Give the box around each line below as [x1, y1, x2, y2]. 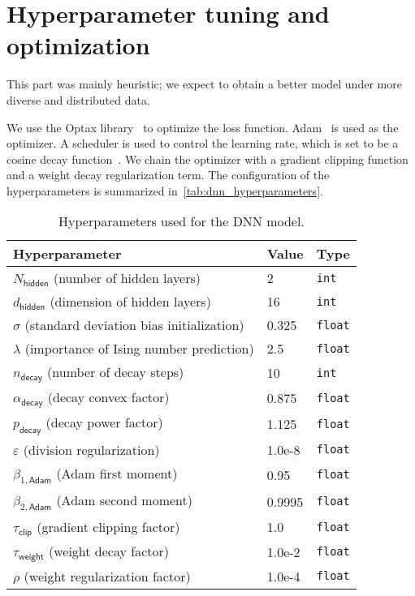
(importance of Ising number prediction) [24, 339, 254, 358]
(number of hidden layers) [53, 268, 201, 288]
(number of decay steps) [47, 362, 184, 382]
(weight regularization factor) [24, 566, 191, 585]
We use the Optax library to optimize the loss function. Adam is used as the [6, 118, 399, 135]
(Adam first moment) [56, 463, 178, 482]
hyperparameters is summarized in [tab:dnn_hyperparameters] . [6, 182, 323, 199]
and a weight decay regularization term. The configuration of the [6, 166, 330, 183]
